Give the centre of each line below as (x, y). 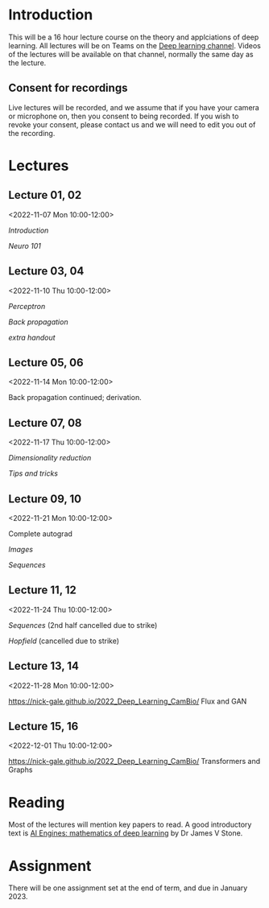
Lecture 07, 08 (45, 423)
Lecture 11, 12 (42, 590)
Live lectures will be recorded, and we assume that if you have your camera (134, 107)
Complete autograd (40, 534)
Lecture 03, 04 (46, 271)
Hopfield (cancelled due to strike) (64, 641)
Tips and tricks (33, 473)
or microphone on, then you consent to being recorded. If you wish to (124, 116)
